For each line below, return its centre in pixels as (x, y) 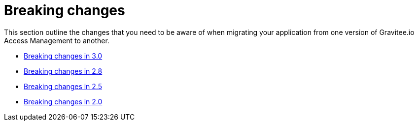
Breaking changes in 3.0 (63, 56)
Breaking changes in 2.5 (63, 86)
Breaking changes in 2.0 (63, 101)
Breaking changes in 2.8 (63, 71)
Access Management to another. (57, 40)
